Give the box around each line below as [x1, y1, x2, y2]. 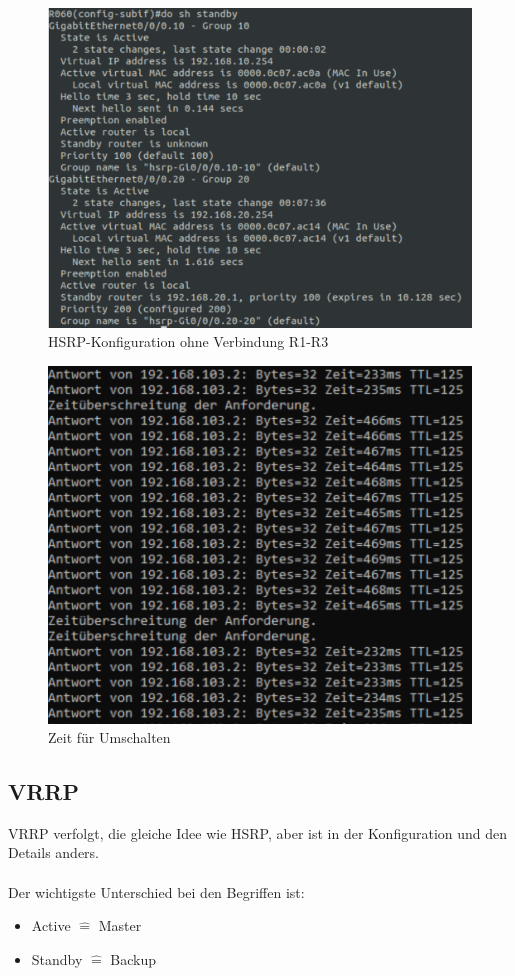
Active [31, 915, 71, 936]
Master [98, 915, 142, 936]
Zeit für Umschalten [48, 727, 171, 748]
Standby [31, 948, 83, 969]
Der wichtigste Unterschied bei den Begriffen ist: [8, 881, 305, 902]
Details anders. [8, 842, 99, 863]
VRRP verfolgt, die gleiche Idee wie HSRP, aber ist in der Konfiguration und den [8, 822, 508, 843]
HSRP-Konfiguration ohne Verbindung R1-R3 [48, 331, 329, 352]
